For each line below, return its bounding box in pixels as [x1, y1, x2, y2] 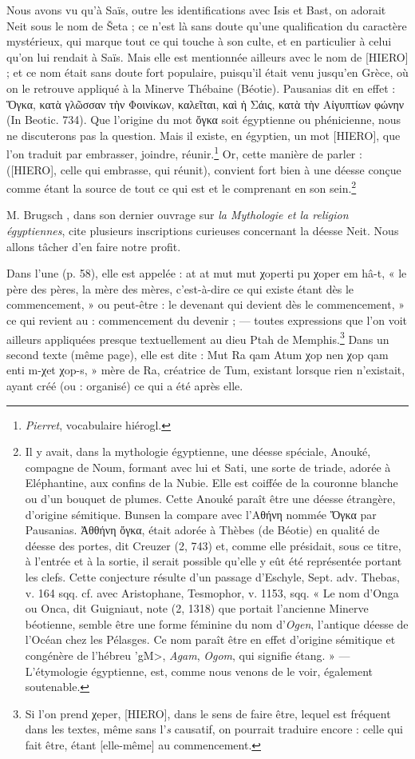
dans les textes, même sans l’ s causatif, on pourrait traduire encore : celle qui [25, 721, 403, 737]
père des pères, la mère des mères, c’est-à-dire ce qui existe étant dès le [6, 280, 354, 297]
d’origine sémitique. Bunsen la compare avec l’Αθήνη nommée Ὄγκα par [25, 505, 377, 522]
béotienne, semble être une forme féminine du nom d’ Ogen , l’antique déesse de [25, 615, 409, 632]
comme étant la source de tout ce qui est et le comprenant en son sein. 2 [6, 178, 357, 196]
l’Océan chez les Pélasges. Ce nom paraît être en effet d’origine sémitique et [25, 631, 396, 648]
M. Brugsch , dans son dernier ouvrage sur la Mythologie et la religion [6, 206, 349, 223]
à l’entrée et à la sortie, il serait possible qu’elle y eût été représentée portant [25, 553, 402, 569]
